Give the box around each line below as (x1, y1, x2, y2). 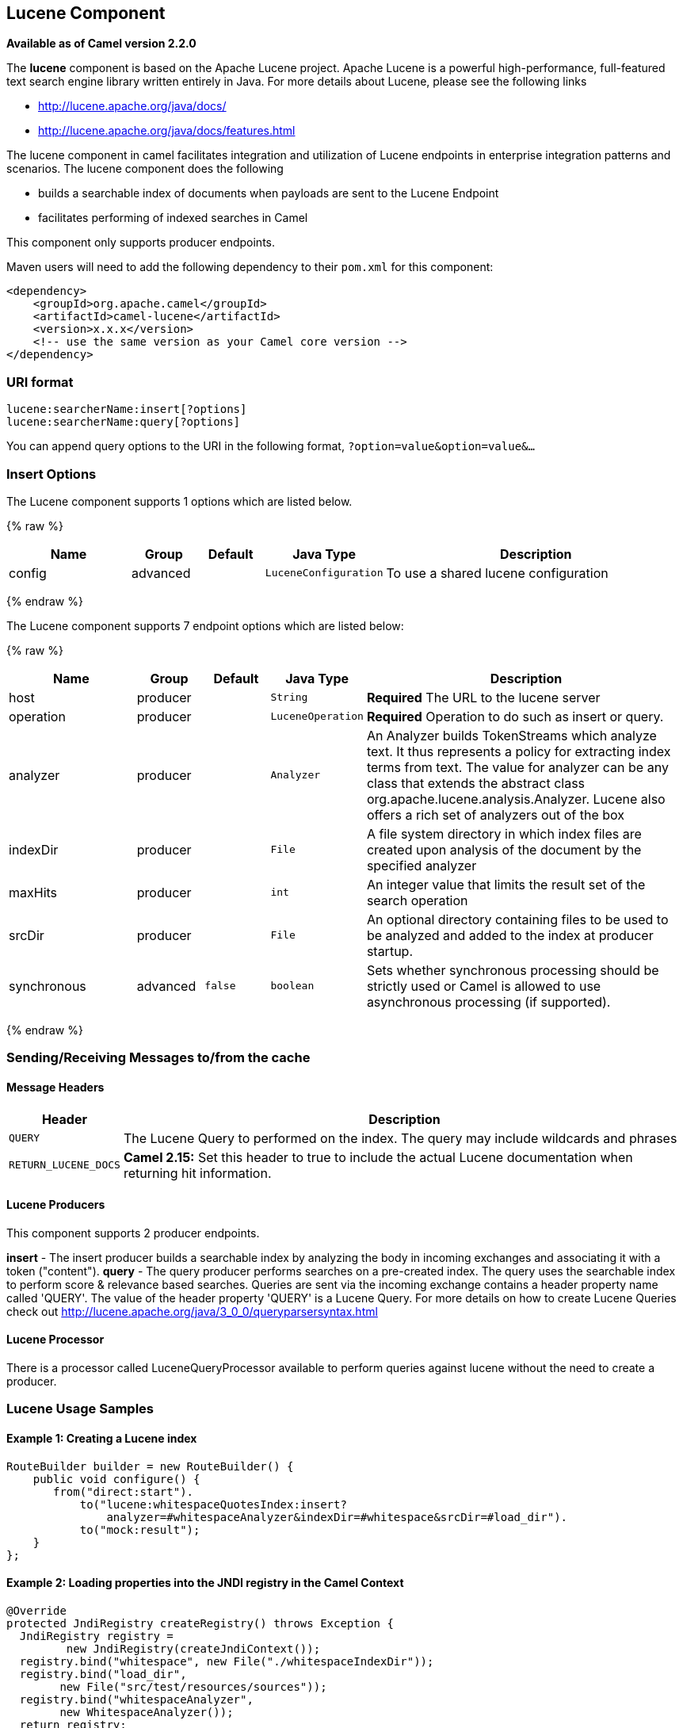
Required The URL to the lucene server (366, 689, 601, 705)
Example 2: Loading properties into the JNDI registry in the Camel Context (6, 1576, 404, 1590)
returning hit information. (123, 1164, 272, 1181)
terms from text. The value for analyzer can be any (366, 759, 669, 775)
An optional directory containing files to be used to (366, 911, 669, 927)
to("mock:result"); (79, 1523, 200, 1536)
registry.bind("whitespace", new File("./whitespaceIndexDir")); (19, 1654, 434, 1668)
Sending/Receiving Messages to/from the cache (6, 1049, 311, 1066)
